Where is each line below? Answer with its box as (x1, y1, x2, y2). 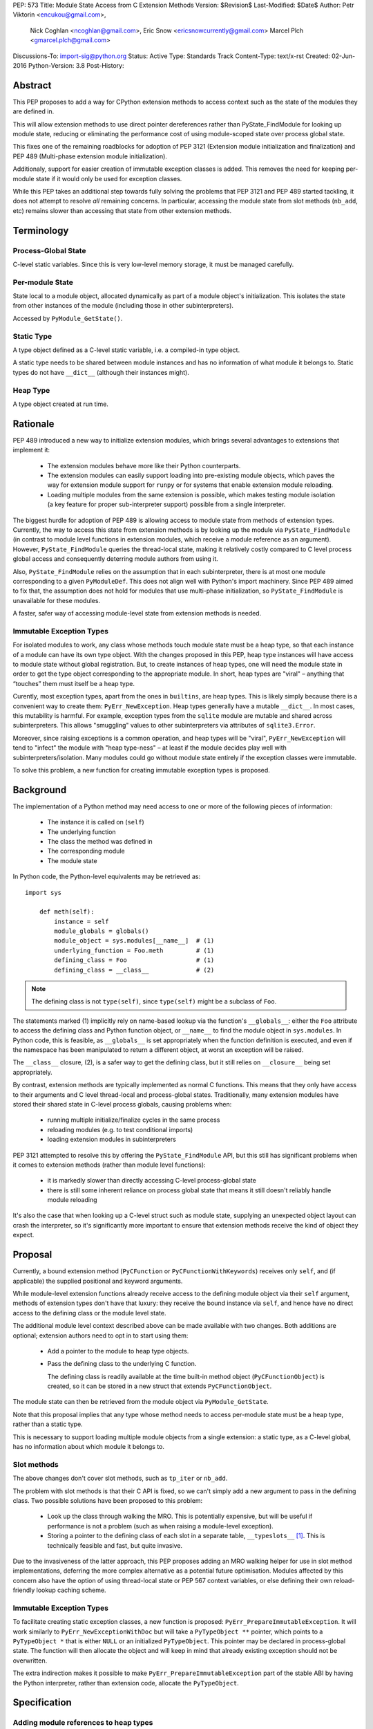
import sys (25, 889, 62, 896)
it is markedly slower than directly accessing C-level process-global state (47, 1176, 257, 1185)
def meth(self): (39, 908, 95, 916)
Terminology (12, 225, 69, 237)
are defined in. (12, 107, 55, 115)
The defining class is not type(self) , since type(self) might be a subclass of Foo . (31, 997, 277, 1006)
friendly (12, 1586, 35, 1594)
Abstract (12, 80, 52, 91)
